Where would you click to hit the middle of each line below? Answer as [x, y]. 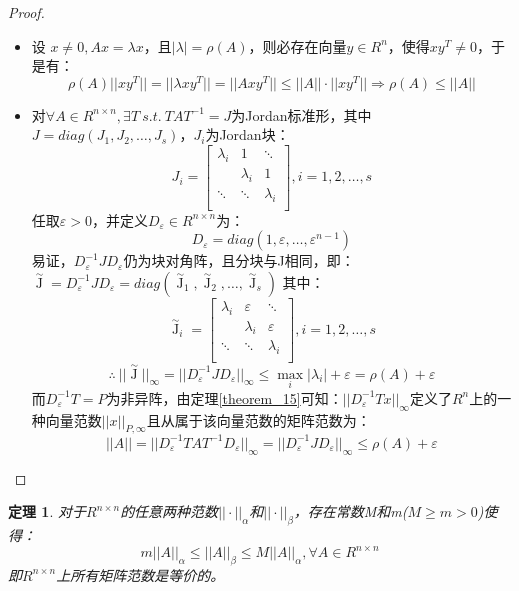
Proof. [26, 12]
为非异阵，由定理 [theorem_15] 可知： [224, 397]
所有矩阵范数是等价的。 [147, 574]
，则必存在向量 [297, 45]
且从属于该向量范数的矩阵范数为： [258, 419]
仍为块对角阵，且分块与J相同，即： [239, 260]
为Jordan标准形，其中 [301, 114]
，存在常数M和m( [350, 511]
